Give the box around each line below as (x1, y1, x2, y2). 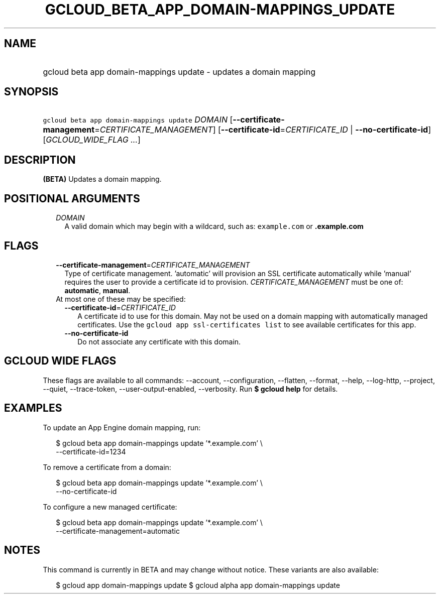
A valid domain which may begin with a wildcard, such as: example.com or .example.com (64, 222, 364, 231)
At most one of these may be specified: (56, 294, 186, 303)
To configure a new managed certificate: (43, 502, 177, 511)
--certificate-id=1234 (56, 447, 126, 456)
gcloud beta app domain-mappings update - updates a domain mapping (43, 66, 315, 77)
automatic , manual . (64, 286, 131, 295)
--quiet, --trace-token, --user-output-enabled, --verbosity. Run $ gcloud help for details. (43, 384, 338, 393)
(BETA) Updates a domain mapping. (43, 175, 162, 184)
